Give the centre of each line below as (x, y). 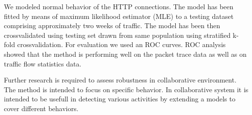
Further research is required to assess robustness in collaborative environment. (120, 80)
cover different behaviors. (41, 108)
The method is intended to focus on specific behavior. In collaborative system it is (126, 89)
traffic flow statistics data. (43, 63)
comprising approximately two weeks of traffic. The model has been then (112, 25)
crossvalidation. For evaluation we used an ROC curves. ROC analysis (121, 44)
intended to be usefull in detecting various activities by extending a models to (120, 99)
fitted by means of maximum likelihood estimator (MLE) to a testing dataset (119, 16)
